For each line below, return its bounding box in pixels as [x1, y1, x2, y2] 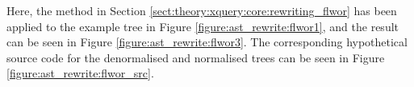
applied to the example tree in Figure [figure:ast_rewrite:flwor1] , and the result [6, 18, 399, 34]
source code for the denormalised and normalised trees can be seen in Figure [6, 49, 385, 65]
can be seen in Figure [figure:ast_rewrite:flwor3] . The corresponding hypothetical [6, 34, 408, 50]
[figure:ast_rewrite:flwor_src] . [6, 65, 154, 81]
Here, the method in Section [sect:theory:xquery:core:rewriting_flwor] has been [6, 2, 397, 18]
